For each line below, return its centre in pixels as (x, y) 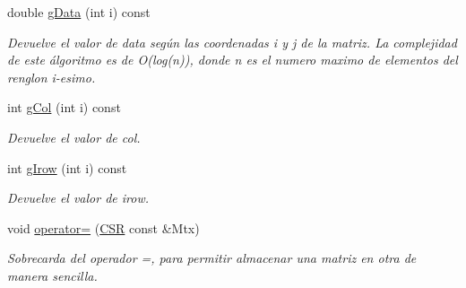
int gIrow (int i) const (67, 167)
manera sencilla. (52, 275)
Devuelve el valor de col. (74, 137)
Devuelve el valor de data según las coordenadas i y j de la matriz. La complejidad (232, 42)
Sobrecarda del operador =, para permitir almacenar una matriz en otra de (212, 258)
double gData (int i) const (79, 12)
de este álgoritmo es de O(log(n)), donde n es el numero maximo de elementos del (233, 60)
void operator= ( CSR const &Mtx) (104, 227)
